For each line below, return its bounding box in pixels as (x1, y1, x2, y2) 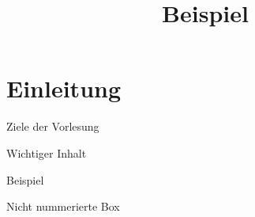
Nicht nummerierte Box (6, 198, 120, 215)
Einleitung (6, 72, 122, 105)
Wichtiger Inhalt (6, 144, 87, 161)
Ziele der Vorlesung (6, 118, 99, 135)
